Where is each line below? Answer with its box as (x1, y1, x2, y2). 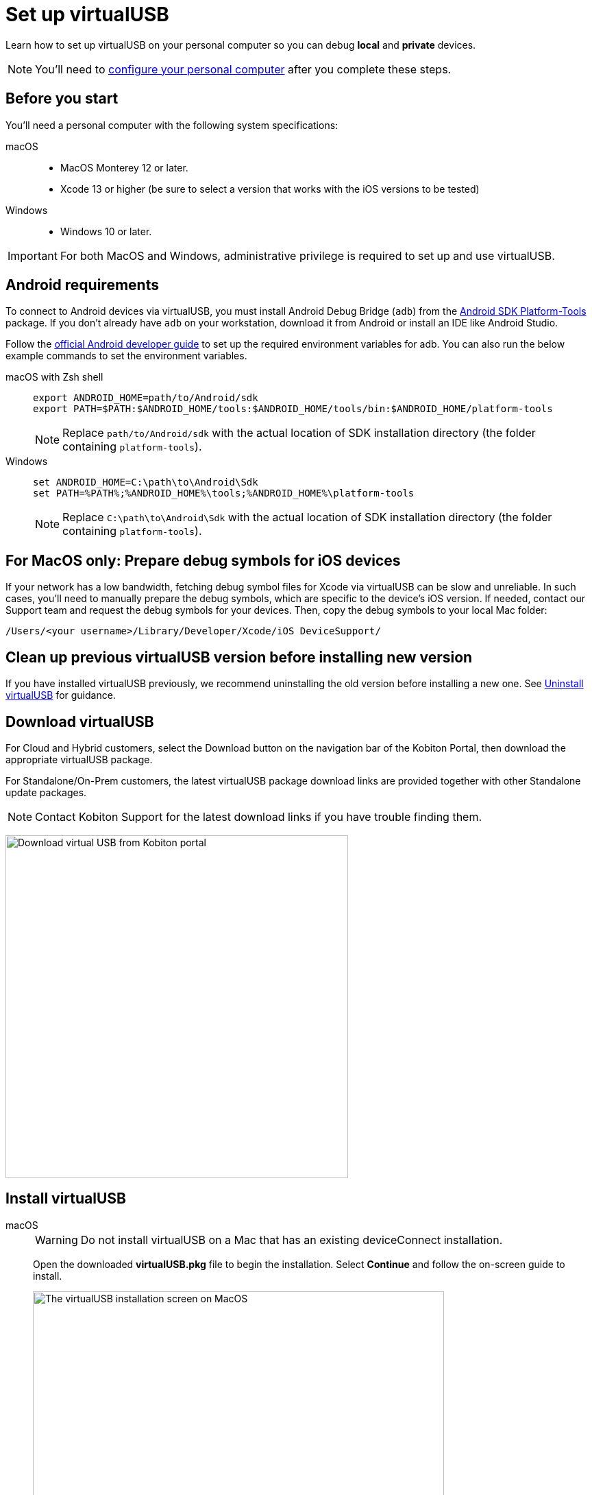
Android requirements (5, 276, 159, 294)
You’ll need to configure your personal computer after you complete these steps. (35, 62, 452, 76)
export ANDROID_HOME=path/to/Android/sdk (33, 392, 258, 404)
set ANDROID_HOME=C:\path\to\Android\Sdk (33, 477, 258, 488)
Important (8, 248, 58, 263)
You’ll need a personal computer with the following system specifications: (5, 119, 338, 131)
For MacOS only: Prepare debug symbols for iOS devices (5, 551, 401, 569)
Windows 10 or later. (60, 225, 152, 237)
